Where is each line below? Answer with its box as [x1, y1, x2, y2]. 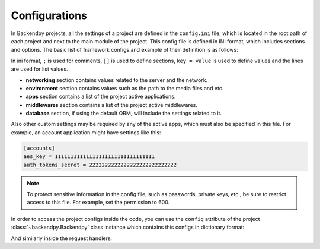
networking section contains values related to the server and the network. [25, 76, 208, 83]
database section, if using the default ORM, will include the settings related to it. [25, 110, 222, 117]
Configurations [11, 9, 87, 22]
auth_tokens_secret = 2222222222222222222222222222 [23, 161, 177, 168]
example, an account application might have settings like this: [11, 128, 161, 136]
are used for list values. [11, 65, 68, 73]
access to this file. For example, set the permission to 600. [27, 199, 170, 206]
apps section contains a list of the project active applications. [25, 93, 176, 100]
